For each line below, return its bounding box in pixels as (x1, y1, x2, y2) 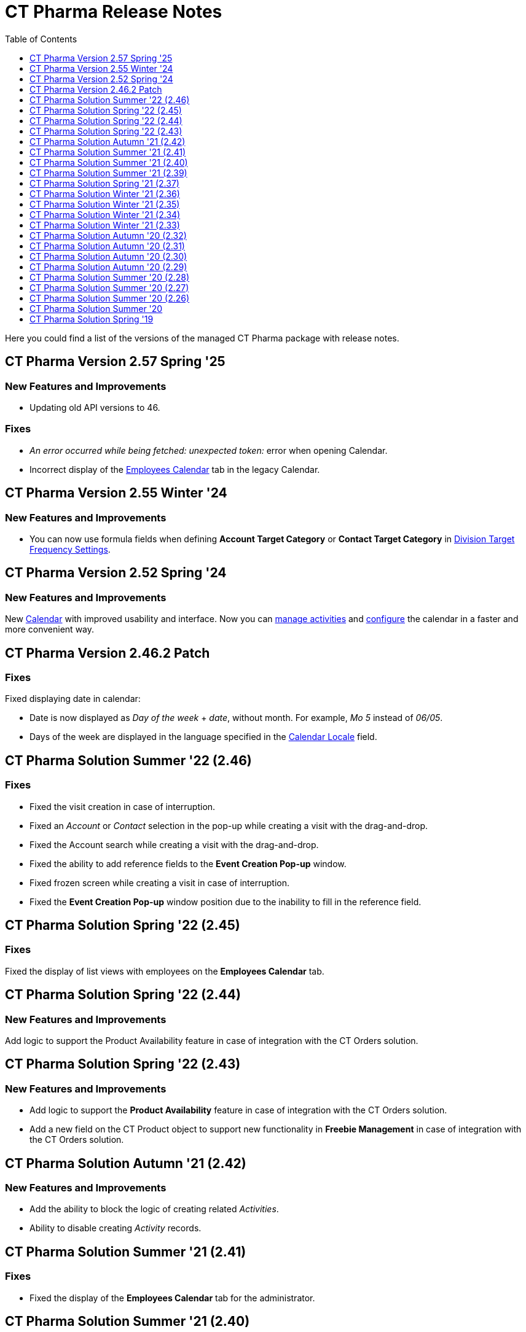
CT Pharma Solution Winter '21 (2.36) (29, 188, 180, 199)
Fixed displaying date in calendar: (5, 693, 141, 704)
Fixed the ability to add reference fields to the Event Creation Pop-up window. (29, 858, 347, 869)
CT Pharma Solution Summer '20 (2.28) (29, 271, 190, 282)
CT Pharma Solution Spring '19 (29, 313, 154, 324)
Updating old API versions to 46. (29, 402, 160, 413)
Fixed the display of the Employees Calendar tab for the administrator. (29, 1292, 315, 1303)
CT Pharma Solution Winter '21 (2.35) (29, 198, 180, 209)
